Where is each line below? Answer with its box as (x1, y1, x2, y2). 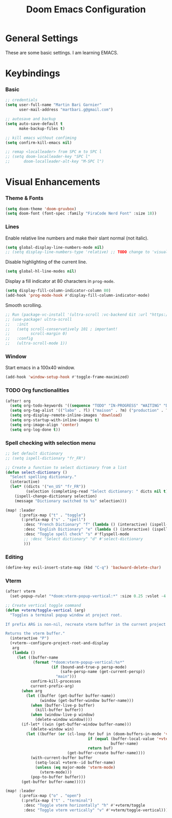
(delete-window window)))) (35, 717, 93, 722)
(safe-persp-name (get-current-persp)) (60, 669, 145, 675)
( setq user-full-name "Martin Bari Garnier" (5, 102, 102, 107)
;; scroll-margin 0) (5, 331, 68, 336)
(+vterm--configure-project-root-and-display (10, 641, 109, 646)
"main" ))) (55, 674, 77, 679)
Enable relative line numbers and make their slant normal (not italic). (5, 235, 148, 241)
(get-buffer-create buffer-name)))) (67, 751, 145, 756)
